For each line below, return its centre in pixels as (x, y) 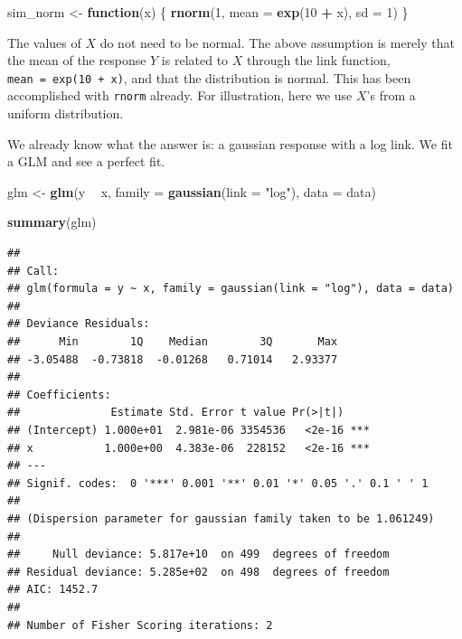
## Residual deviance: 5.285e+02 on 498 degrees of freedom (198, 572)
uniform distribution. (66, 113)
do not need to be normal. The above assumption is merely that (277, 42)
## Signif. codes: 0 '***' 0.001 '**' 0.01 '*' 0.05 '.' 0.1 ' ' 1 (218, 483)
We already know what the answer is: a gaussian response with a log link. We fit (230, 143)
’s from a (391, 95)
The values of (44, 42)
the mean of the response (77, 60)
